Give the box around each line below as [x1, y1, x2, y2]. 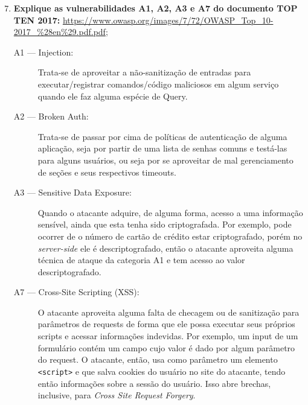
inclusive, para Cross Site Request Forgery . [37, 389, 196, 401]
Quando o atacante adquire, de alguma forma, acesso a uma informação [37, 206, 303, 218]
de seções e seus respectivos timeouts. [37, 165, 176, 178]
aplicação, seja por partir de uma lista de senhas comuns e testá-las [37, 142, 287, 155]
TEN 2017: [13, 13, 60, 26]
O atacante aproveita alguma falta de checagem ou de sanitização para [37, 305, 300, 318]
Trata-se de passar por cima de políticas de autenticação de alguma [37, 130, 287, 142]
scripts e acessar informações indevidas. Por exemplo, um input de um [37, 330, 298, 342]
